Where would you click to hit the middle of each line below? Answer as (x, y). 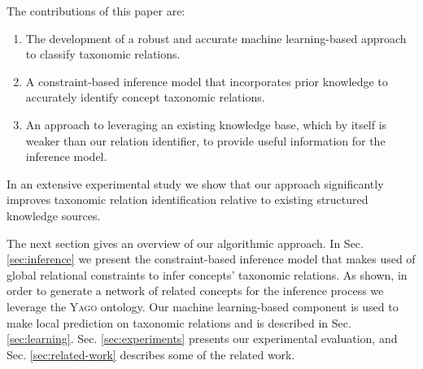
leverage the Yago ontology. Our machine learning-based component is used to (203, 306)
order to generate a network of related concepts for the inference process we (195, 291)
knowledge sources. (54, 215)
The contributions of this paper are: (96, 11)
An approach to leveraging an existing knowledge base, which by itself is (206, 124)
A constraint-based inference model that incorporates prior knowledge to (207, 81)
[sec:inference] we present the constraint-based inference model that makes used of (211, 259)
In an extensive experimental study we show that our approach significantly (195, 183)
